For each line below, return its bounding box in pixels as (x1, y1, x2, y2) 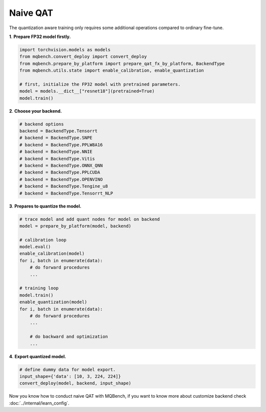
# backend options (19, 121, 64, 127)
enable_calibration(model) (19, 251, 85, 256)
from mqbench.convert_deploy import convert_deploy (19, 54, 147, 59)
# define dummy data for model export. (19, 367, 116, 372)
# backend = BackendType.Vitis (19, 156, 96, 162)
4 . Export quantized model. (9, 353, 66, 359)
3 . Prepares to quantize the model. (9, 203, 81, 209)
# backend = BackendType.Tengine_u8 (19, 183, 108, 189)
